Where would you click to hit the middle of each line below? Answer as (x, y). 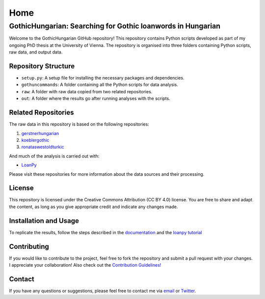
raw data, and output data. (36, 52)
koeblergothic (35, 140)
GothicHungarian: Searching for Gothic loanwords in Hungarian (115, 26)
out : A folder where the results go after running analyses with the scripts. (96, 99)
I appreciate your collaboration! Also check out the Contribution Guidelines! (85, 265)
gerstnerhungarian (40, 133)
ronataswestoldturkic (43, 147)
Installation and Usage (44, 221)
